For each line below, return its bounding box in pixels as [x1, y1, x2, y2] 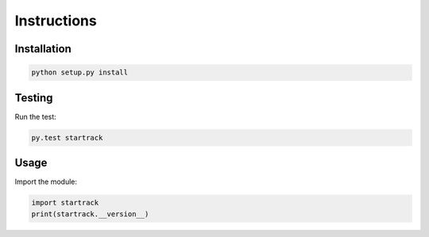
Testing [14, 91, 53, 105]
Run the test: [14, 112, 57, 121]
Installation [14, 42, 71, 55]
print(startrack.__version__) [31, 209, 149, 218]
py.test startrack [31, 133, 103, 142]
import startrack [31, 198, 99, 208]
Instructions [14, 12, 97, 29]
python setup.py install [31, 68, 129, 77]
